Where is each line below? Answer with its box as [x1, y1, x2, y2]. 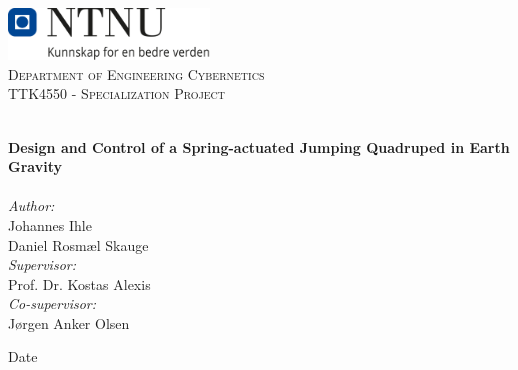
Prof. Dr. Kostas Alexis [8, 273, 151, 294]
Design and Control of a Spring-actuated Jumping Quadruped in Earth [8, 136, 510, 157]
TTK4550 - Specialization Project [8, 83, 226, 104]
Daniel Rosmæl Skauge [8, 234, 149, 255]
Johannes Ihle [8, 214, 92, 235]
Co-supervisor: [8, 293, 97, 314]
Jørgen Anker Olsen [8, 312, 130, 333]
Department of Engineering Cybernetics [8, 63, 265, 84]
